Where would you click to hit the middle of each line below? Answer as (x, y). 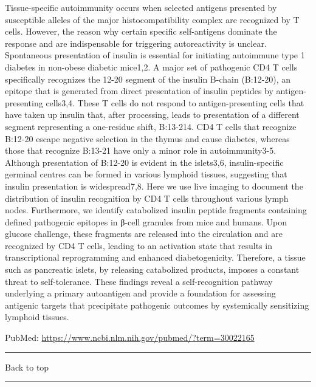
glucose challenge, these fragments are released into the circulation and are (144, 234)
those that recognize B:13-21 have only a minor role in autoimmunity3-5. (141, 150)
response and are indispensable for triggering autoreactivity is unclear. (136, 43)
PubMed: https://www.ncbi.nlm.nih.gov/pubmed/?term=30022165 (130, 337)
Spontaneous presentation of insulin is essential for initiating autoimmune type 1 (155, 55)
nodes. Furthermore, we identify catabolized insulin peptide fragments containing (156, 210)
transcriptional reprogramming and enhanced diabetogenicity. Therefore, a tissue (155, 257)
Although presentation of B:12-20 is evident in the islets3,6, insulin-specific (144, 162)
